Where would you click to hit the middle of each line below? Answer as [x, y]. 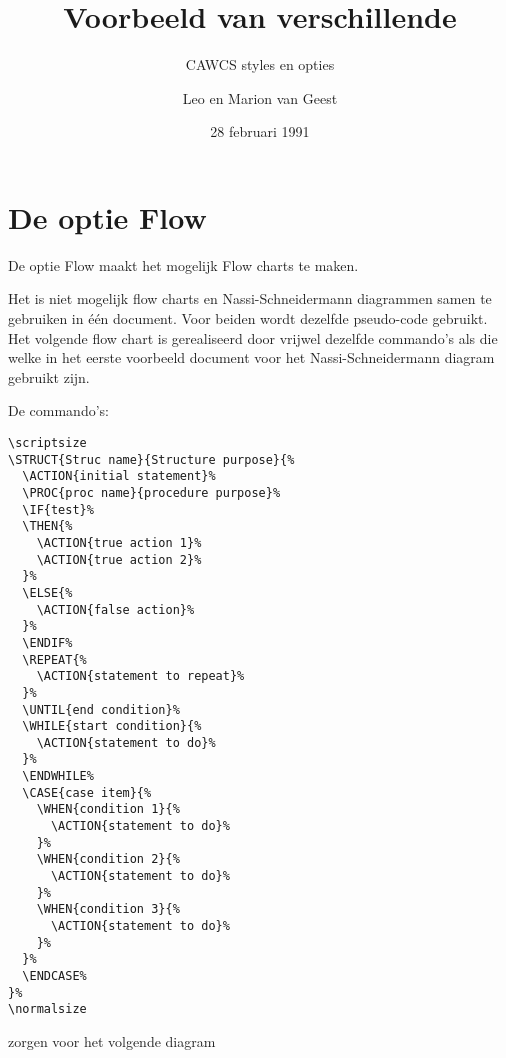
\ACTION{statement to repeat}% [140, 676]
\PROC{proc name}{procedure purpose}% [151, 492]
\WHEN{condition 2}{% [108, 859]
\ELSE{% [47, 592]
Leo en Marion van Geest [260, 97]
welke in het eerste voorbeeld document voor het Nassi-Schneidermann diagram [251, 357]
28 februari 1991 [260, 131]
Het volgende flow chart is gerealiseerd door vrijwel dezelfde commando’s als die [253, 337]
